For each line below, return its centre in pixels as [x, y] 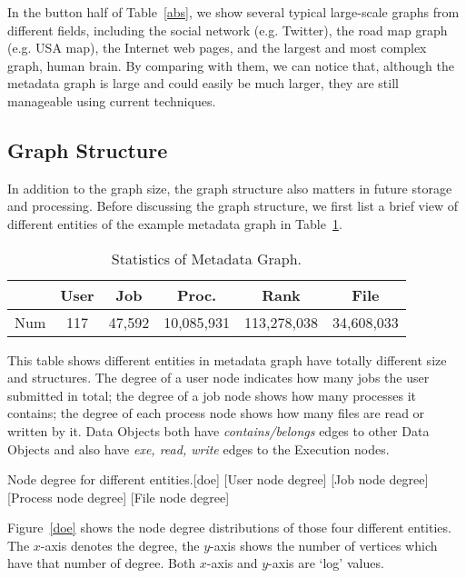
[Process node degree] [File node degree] [119, 497]
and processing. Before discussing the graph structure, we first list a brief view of [233, 206]
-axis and [232, 563]
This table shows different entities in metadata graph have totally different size [227, 359]
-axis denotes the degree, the [120, 545]
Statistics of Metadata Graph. [207, 258]
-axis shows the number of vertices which [324, 545]
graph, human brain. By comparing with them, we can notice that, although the [231, 65]
